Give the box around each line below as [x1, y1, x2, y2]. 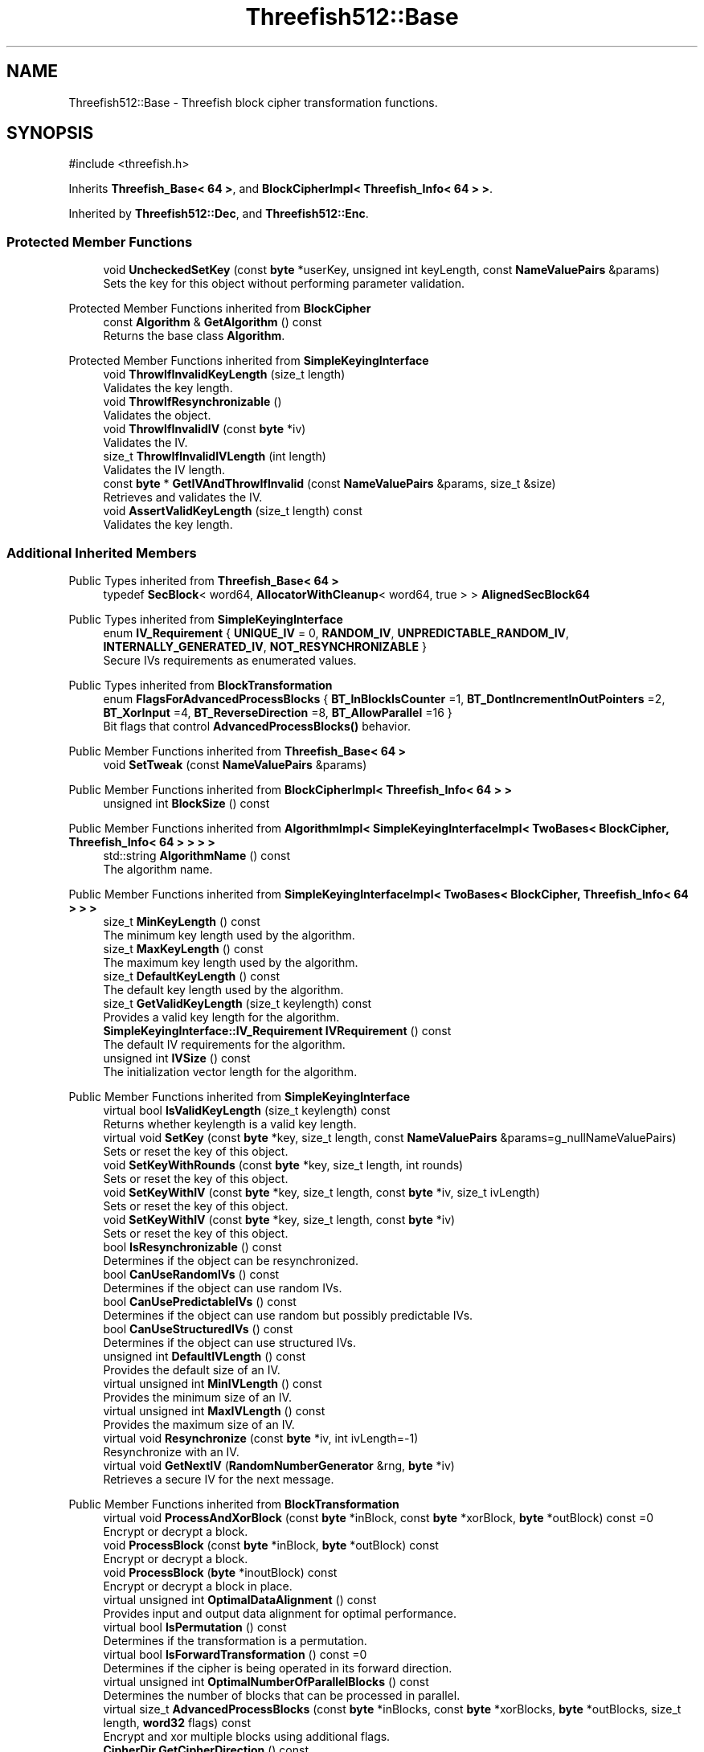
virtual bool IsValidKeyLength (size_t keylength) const [103, 1103, 391, 1117]
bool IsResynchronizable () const [103, 1239, 282, 1254]
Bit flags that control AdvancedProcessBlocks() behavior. [103, 718, 411, 733]
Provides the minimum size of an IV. [103, 1390, 292, 1404]
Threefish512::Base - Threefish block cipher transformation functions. [68, 95, 438, 109]
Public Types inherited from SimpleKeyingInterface [68, 612, 343, 626]
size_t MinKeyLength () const [103, 914, 260, 928]
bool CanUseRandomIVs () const [103, 1267, 280, 1281]
